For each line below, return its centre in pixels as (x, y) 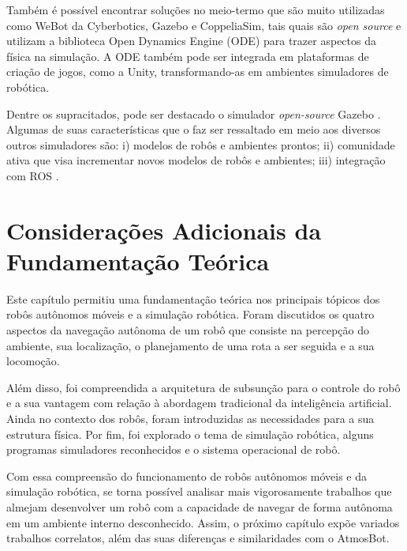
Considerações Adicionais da (164, 230)
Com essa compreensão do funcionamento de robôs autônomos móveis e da (187, 476)
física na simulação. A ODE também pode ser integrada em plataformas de (188, 56)
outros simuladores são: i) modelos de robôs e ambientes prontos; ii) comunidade (201, 144)
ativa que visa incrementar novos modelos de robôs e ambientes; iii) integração (196, 160)
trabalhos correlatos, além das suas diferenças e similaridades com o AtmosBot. (198, 538)
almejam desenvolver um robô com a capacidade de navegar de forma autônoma (200, 506)
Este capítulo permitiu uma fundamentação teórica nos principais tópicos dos (193, 298)
